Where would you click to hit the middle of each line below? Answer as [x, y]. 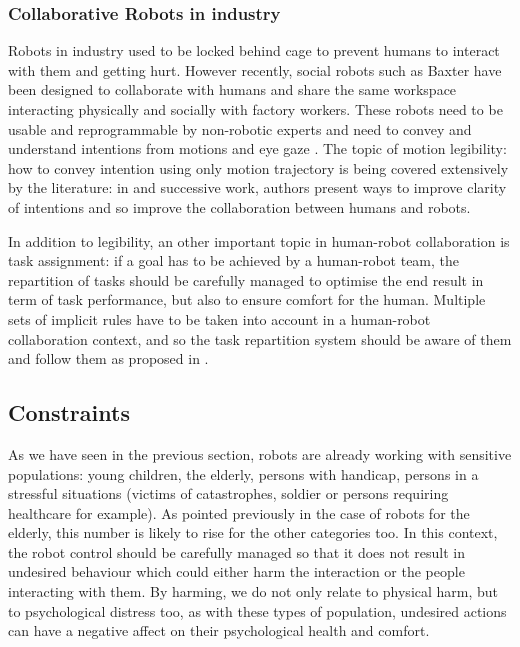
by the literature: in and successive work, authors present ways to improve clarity [257, 187]
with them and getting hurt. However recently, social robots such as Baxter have [255, 69]
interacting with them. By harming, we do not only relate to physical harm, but [253, 591]
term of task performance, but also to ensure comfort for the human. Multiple [247, 299]
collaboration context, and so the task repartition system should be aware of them [260, 338]
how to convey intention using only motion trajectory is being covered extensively [258, 167]
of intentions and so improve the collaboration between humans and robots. [239, 206]
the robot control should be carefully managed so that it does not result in [237, 551]
